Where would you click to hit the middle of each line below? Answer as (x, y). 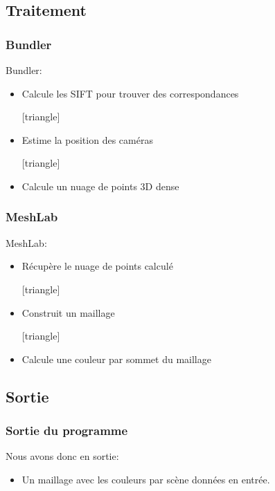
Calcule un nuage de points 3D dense (100, 186)
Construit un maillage (68, 312)
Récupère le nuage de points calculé (97, 266)
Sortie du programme (67, 430)
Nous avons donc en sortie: (62, 456)
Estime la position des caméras (87, 139)
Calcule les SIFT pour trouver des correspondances (130, 93)
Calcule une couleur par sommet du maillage (116, 359)
